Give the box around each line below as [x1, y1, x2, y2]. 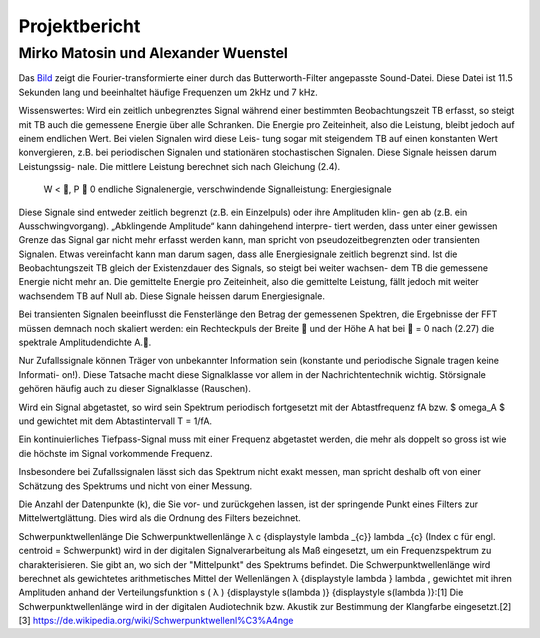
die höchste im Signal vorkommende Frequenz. [18, 447, 213, 459]
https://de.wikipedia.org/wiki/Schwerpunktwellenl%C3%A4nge [32, 615, 294, 627]
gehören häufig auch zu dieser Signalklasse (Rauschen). [18, 383, 252, 395]
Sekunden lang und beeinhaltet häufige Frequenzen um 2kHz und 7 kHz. [18, 86, 319, 98]
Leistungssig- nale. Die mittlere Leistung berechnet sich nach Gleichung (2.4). [18, 160, 341, 172]
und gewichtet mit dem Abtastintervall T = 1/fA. [18, 415, 213, 427]
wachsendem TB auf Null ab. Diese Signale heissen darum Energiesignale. [18, 290, 325, 302]
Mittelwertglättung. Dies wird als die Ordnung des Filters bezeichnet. [18, 512, 302, 524]
